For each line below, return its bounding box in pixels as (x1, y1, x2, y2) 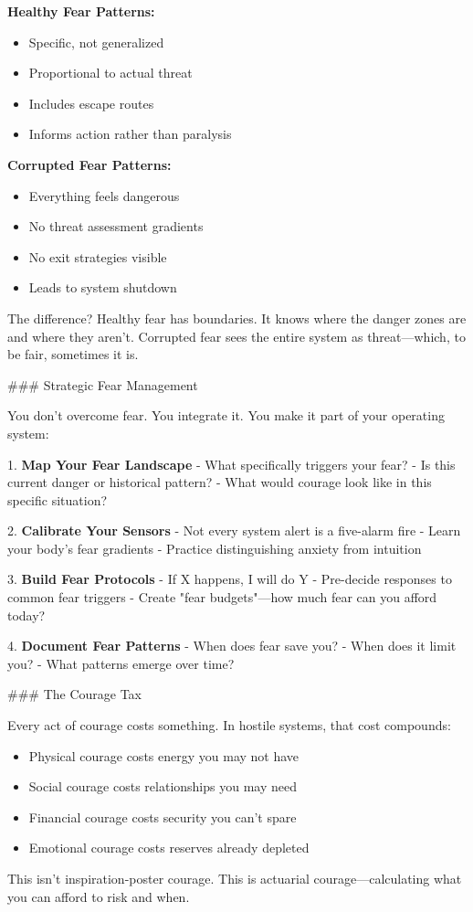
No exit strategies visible (28, 247, 167, 266)
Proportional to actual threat (28, 63, 193, 82)
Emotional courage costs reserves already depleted (28, 838, 310, 857)
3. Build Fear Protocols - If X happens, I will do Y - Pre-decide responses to (7, 569, 452, 589)
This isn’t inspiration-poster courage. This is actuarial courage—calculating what (7, 869, 462, 887)
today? (7, 605, 46, 624)
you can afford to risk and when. (7, 886, 190, 906)
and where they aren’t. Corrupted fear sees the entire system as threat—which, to (7, 326, 466, 345)
